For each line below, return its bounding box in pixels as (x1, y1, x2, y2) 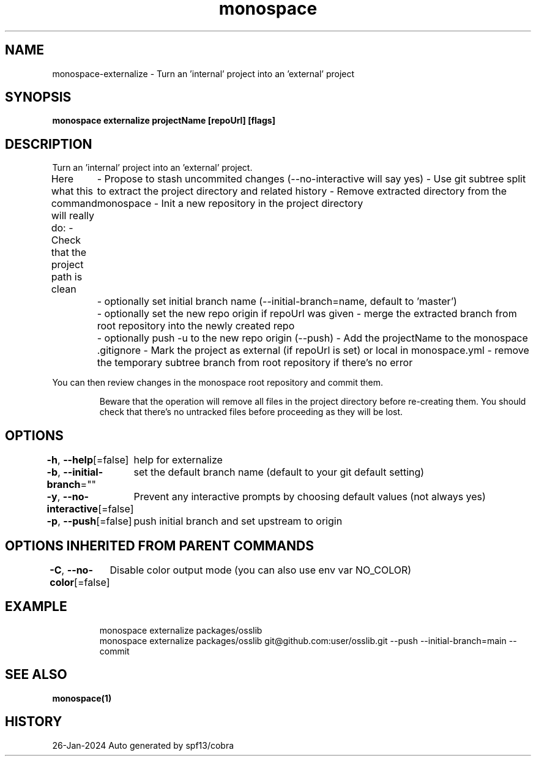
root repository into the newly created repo (97, 320, 295, 332)
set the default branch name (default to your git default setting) (133, 466, 425, 479)
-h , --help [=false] (47, 454, 129, 467)
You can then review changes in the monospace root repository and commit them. (52, 377, 383, 388)
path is (51, 271, 83, 283)
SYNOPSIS (5, 89, 72, 105)
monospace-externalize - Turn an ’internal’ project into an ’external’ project (52, 68, 355, 79)
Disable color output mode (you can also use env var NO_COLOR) (110, 563, 412, 576)
